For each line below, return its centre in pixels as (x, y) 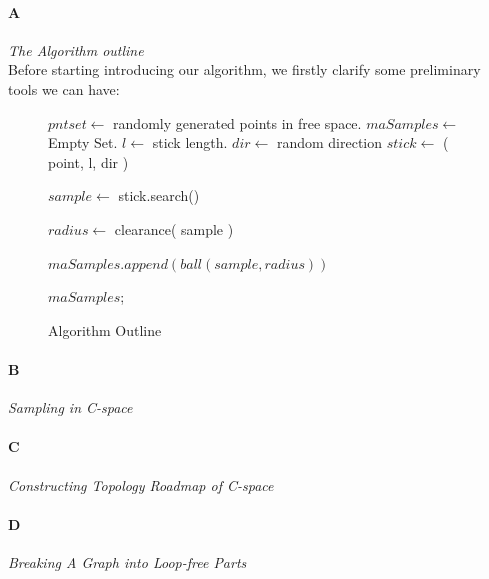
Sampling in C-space (70, 407)
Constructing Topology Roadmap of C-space (141, 484)
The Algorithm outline (76, 49)
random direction (329, 142)
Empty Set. (83, 142)
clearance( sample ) (174, 228)
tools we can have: (64, 88)
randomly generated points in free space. (237, 122)
